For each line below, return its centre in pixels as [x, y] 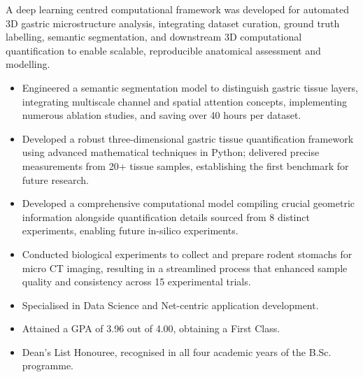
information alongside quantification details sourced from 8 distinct [166, 216]
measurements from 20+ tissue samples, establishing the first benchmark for [185, 165]
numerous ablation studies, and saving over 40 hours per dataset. [162, 115]
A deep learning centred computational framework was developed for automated [178, 9]
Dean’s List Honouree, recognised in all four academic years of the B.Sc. [177, 351]
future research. [55, 179]
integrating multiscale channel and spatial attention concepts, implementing [185, 101]
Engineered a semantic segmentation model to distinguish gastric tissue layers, [190, 87]
